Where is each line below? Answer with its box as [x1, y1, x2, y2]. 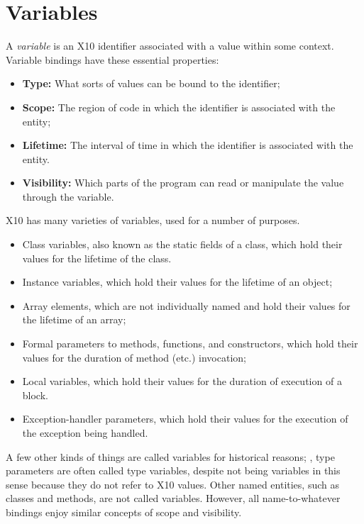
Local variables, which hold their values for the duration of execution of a [22, 374, 342, 389]
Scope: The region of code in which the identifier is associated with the [22, 99, 336, 114]
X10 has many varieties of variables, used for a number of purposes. [6, 213, 300, 228]
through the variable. [22, 189, 114, 204]
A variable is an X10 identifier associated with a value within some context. [6, 38, 334, 53]
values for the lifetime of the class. [22, 250, 172, 265]
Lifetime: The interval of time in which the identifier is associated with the [22, 138, 353, 152]
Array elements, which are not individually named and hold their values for [22, 298, 351, 313]
